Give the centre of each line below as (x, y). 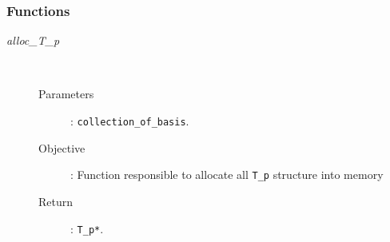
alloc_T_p (33, 40)
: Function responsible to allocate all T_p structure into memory (227, 175)
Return (56, 201)
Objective (62, 147)
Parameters (66, 94)
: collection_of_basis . (130, 121)
